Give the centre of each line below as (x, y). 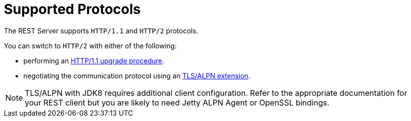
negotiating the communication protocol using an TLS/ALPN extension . (137, 76)
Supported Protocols (72, 9)
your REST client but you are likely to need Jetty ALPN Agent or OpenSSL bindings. (177, 102)
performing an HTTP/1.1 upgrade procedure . (94, 60)
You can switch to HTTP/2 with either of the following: (90, 45)
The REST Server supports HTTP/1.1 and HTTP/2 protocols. (101, 30)
